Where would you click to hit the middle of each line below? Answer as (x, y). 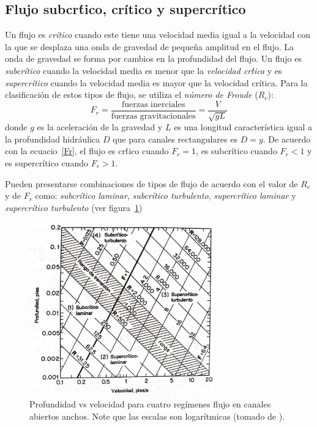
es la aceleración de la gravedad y (100, 127)
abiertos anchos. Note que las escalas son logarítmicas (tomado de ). (157, 416)
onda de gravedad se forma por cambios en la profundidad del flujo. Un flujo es (153, 58)
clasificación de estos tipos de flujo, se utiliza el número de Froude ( (132, 95)
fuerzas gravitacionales (153, 116)
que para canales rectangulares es (175, 139)
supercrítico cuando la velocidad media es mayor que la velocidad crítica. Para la (156, 82)
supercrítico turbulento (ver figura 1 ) (74, 207)
